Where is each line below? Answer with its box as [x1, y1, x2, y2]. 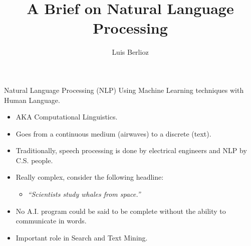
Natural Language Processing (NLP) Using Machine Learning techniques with [4, 84, 244, 95]
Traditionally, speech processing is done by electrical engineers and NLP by [16, 145, 247, 156]
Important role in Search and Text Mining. [16, 232, 148, 242]
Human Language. [4, 94, 60, 105]
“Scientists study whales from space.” [28, 189, 141, 199]
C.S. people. [16, 155, 53, 165]
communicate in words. [16, 215, 87, 226]
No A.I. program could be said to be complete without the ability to [16, 205, 226, 216]
